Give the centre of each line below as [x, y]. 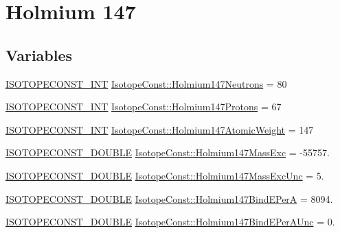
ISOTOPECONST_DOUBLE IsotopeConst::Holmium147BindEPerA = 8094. [169, 198]
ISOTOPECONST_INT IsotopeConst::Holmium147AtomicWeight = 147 [160, 129]
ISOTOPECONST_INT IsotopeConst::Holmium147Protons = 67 [144, 107]
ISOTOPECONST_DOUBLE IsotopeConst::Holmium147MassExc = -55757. [168, 152]
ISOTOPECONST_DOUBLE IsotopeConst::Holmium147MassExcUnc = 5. [165, 175]
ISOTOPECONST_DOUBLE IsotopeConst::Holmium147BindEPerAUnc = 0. [170, 222]
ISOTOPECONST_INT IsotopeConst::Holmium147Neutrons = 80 [146, 83]
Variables [39, 54]
